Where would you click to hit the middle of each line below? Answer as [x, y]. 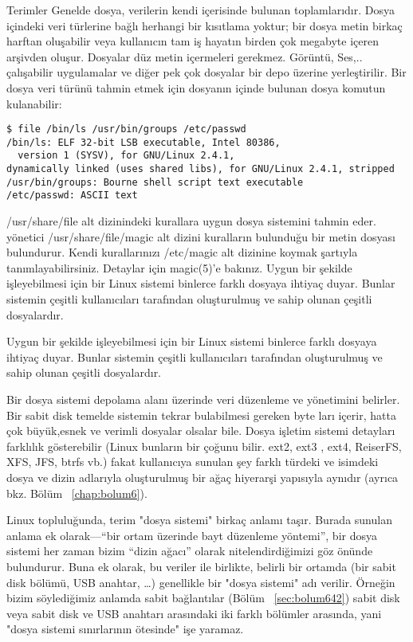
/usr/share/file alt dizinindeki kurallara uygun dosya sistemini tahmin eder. [191, 221]
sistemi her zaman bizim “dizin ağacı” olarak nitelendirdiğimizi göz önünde [190, 551]
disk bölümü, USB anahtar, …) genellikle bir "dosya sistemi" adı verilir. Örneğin [201, 582]
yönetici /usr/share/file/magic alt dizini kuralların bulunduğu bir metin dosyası [201, 236]
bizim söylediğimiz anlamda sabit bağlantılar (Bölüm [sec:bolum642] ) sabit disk [203, 598]
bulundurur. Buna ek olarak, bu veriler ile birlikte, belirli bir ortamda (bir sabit [201, 566]
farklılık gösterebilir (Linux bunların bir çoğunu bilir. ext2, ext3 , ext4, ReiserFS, [204, 446]
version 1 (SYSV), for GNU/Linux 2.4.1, [126, 156]
